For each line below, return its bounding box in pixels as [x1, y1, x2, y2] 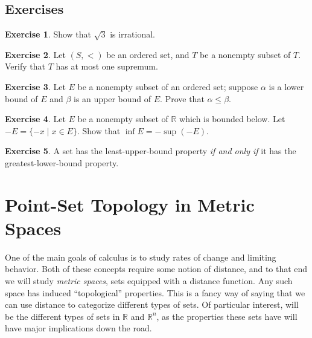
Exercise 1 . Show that [5, 28, 92, 41]
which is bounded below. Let [179, 112, 285, 125]
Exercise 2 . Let [5, 48, 66, 60]
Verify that [5, 60, 45, 73]
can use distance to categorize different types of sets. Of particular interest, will [5, 298, 299, 311]
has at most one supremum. [56, 60, 158, 73]
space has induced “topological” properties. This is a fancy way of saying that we [5, 286, 305, 299]
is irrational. [110, 28, 156, 41]
